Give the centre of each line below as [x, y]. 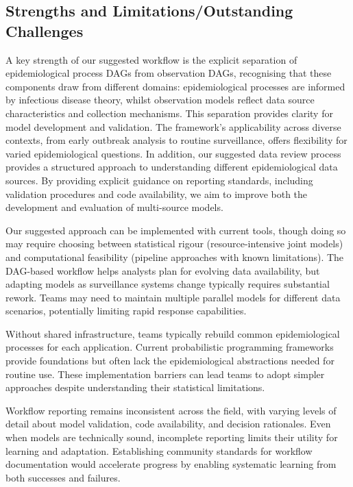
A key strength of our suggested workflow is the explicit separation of [151, 59]
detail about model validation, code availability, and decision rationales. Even [168, 424]
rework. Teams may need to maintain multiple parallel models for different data [173, 297]
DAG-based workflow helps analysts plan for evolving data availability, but [163, 270]
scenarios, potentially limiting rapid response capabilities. [126, 311]
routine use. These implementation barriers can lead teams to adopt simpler [165, 374]
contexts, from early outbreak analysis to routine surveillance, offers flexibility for [176, 140]
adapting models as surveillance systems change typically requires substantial [168, 284]
